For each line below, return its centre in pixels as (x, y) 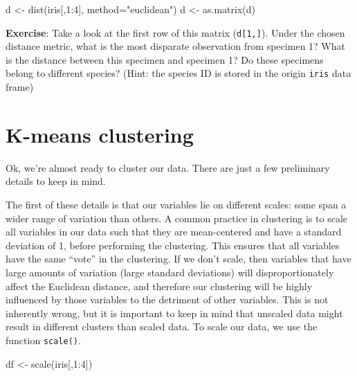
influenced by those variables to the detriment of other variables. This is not (167, 299)
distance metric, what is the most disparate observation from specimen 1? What (175, 46)
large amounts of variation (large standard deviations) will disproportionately (170, 272)
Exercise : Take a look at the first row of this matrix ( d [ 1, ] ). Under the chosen (175, 32)
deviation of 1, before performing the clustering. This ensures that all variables (173, 245)
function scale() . (43, 340)
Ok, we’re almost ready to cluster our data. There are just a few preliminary (168, 167)
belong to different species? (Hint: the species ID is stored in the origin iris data (178, 73)
